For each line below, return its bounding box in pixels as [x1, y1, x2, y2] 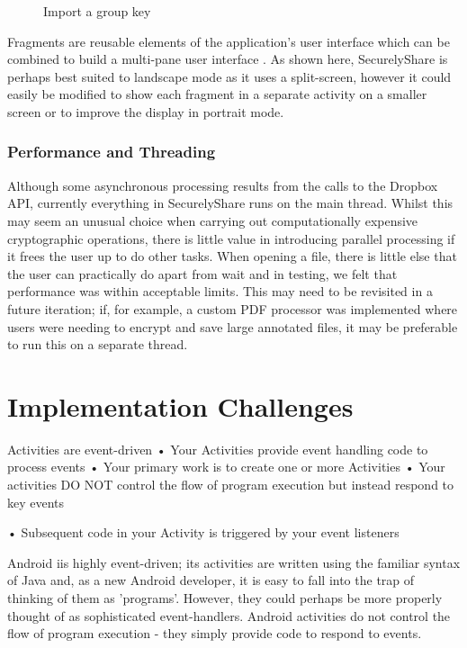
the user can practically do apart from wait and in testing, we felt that [7, 264, 398, 283]
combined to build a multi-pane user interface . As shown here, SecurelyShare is [7, 49, 448, 68]
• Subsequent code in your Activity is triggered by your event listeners [7, 523, 400, 542]
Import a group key [43, 2, 151, 20]
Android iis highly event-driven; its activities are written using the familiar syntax [7, 553, 461, 571]
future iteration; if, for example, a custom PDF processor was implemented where [7, 299, 458, 318]
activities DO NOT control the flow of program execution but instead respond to [7, 475, 454, 494]
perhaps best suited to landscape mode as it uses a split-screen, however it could [7, 67, 452, 85]
